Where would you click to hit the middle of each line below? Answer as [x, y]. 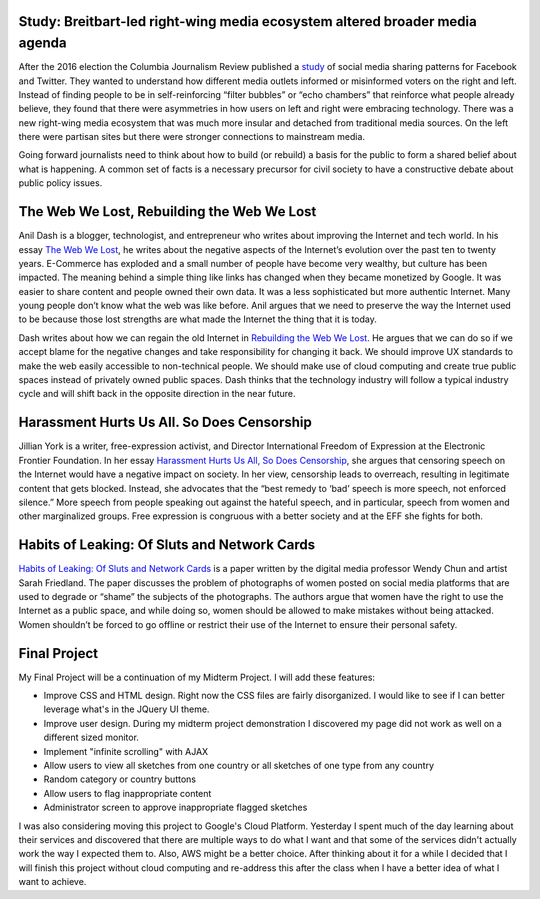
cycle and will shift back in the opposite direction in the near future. [157, 394]
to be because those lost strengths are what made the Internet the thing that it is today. [197, 319]
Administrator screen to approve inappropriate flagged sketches [175, 807]
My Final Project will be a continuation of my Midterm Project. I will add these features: [196, 677]
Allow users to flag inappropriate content [127, 793]
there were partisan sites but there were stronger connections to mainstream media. [191, 137]
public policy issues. [60, 183]
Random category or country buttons [120, 779]
